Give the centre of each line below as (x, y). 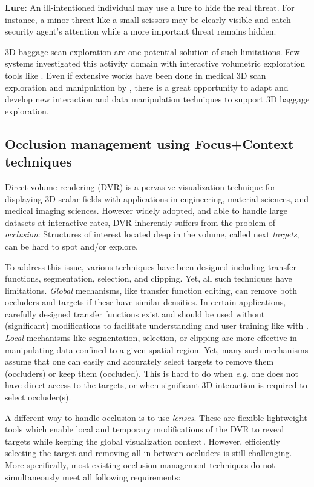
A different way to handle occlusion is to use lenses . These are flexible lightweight (156, 417)
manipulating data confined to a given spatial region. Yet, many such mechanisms (157, 349)
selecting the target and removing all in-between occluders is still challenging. (149, 453)
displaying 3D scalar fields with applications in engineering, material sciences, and (157, 198)
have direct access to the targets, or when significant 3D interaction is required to (156, 385)
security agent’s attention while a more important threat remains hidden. (141, 31)
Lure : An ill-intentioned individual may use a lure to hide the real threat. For (150, 7)
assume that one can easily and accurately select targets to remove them (139, 361)
